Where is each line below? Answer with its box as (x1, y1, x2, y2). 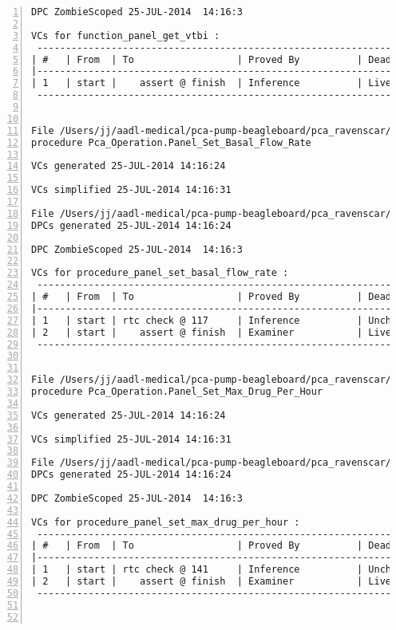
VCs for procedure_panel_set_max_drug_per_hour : (31, 516, 300, 528)
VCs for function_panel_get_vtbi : (31, 30, 220, 41)
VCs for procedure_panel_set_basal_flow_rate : (31, 267, 289, 279)
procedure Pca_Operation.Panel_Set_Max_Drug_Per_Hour (31, 386, 323, 397)
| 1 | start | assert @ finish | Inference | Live (31, 77, 392, 89)
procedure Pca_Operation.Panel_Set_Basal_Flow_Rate (31, 136, 311, 148)
